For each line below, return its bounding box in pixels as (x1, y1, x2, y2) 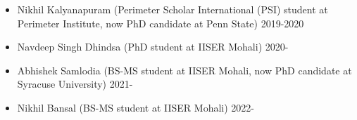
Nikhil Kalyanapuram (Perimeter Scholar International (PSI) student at (17, 2, 328, 16)
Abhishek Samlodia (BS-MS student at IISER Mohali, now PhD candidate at (17, 62, 352, 77)
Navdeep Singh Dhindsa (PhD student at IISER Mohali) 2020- (17, 39, 289, 54)
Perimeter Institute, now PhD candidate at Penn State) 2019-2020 (17, 15, 304, 30)
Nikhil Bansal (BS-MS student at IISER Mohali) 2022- (17, 100, 254, 114)
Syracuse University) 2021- (17, 76, 133, 91)
